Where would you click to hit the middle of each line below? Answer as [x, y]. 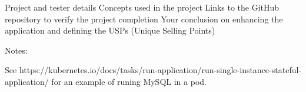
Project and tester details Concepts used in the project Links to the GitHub [142, 7]
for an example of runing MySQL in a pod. [129, 81]
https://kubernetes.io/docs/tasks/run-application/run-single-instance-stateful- [160, 70]
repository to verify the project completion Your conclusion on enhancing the [144, 19]
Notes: [16, 50]
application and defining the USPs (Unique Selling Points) [110, 30]
